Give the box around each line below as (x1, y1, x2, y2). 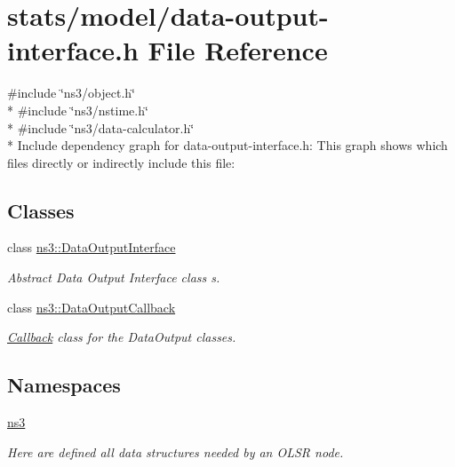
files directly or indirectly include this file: (7, 153, 235, 171)
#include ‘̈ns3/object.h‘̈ (7, 83, 135, 102)
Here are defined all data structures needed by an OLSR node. (7, 442, 344, 461)
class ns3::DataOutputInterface (7, 238, 176, 257)
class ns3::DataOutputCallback (7, 297, 176, 316)
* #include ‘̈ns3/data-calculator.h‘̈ (7, 118, 195, 137)
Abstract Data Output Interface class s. (7, 268, 220, 287)
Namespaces (7, 371, 121, 399)
